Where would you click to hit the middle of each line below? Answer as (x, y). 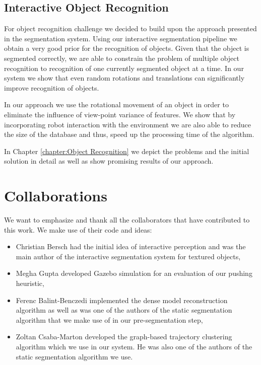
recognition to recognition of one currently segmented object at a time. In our (124, 68)
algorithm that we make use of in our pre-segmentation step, (109, 319)
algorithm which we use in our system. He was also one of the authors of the (134, 346)
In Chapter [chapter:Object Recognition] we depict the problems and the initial (127, 151)
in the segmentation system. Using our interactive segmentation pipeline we (121, 38)
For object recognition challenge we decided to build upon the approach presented (130, 28)
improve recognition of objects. (52, 87)
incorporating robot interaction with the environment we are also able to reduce (127, 124)
